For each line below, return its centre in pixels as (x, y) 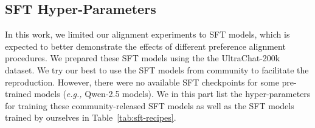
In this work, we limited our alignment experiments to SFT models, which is (147, 34)
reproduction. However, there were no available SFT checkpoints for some (142, 82)
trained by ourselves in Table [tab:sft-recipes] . (91, 117)
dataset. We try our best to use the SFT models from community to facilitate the (157, 69)
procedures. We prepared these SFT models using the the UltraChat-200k (143, 58)
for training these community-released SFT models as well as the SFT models (150, 105)
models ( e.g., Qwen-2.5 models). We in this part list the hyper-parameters (172, 94)
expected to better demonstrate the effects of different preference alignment (145, 46)
